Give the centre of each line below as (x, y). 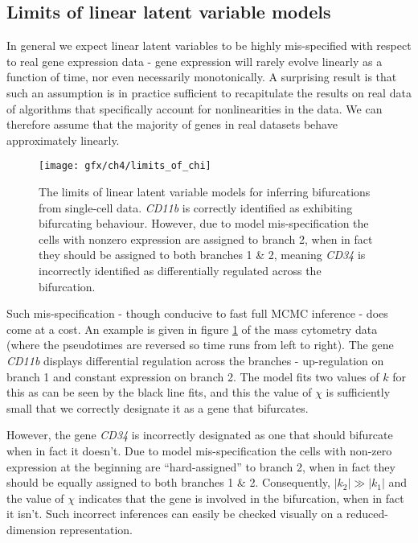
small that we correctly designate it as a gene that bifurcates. (158, 407)
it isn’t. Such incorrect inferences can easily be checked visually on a (175, 514)
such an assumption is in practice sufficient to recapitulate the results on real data (209, 92)
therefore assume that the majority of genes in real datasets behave (172, 124)
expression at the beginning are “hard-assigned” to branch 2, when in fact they (201, 466)
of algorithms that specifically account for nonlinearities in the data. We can (195, 108)
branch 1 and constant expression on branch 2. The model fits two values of (193, 376)
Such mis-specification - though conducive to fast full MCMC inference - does (197, 313)
